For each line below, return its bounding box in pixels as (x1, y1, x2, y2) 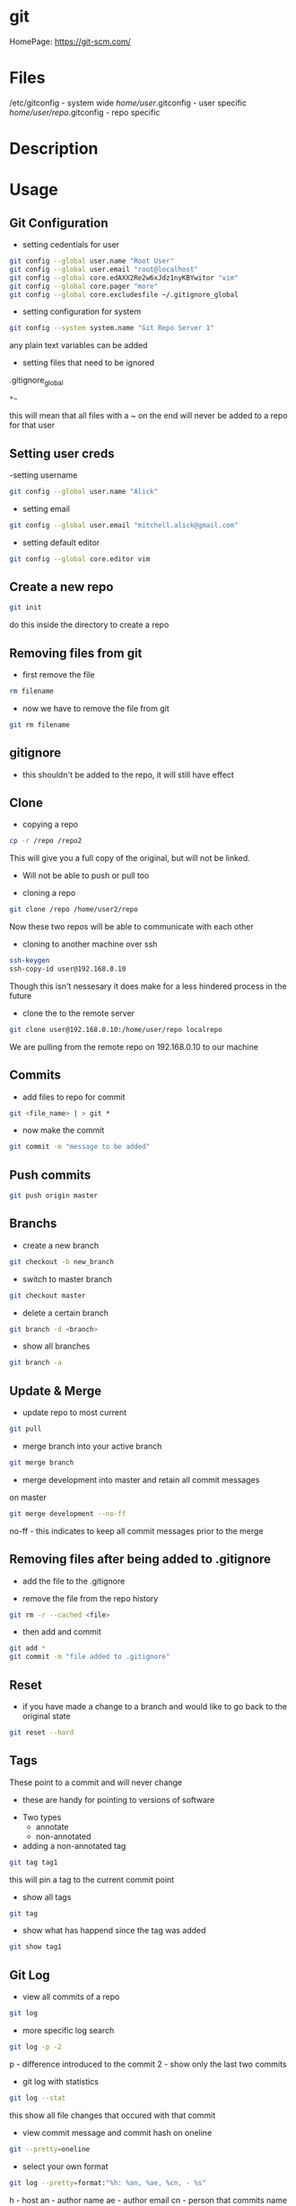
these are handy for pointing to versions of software (22, 1794, 215, 1805)
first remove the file (22, 669, 95, 680)
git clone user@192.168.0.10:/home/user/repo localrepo (9, 1025, 222, 1034)
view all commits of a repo (22, 1991, 120, 2003)
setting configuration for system (22, 306, 142, 317)
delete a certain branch (22, 1307, 109, 1318)
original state (22, 1711, 71, 1722)
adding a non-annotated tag (22, 1840, 126, 1851)
